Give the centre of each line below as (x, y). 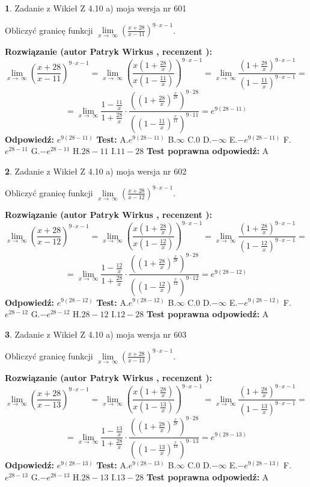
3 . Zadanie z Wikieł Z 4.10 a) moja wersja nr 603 (96, 334)
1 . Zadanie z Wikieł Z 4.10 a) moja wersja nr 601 (96, 8)
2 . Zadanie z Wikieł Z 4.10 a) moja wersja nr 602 (96, 171)
